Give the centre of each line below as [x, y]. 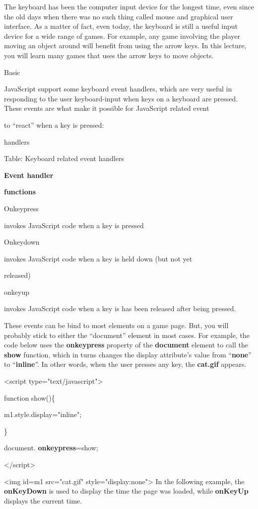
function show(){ [30, 397]
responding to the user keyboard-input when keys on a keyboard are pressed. [121, 98]
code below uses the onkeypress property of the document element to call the [126, 345]
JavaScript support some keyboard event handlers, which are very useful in [118, 89]
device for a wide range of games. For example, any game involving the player [122, 36]
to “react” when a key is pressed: [54, 125]
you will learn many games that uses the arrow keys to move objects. [109, 55]
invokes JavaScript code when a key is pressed [74, 225]
